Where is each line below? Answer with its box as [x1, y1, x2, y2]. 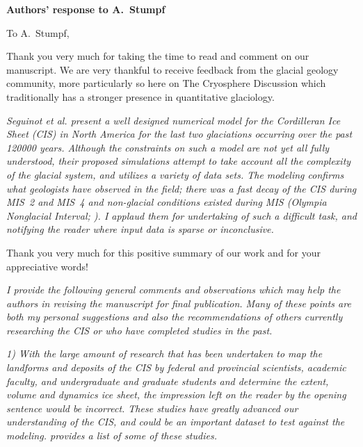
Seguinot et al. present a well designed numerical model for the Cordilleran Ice [6, 113, 341, 127]
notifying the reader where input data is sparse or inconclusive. [6, 222, 274, 236]
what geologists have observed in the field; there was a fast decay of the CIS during [6, 181, 357, 195]
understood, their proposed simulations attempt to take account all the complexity [6, 154, 351, 168]
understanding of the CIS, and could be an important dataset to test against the [6, 414, 345, 429]
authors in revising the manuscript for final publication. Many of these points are [6, 295, 351, 310]
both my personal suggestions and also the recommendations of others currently [6, 309, 343, 324]
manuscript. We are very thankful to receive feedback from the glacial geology [6, 62, 339, 76]
